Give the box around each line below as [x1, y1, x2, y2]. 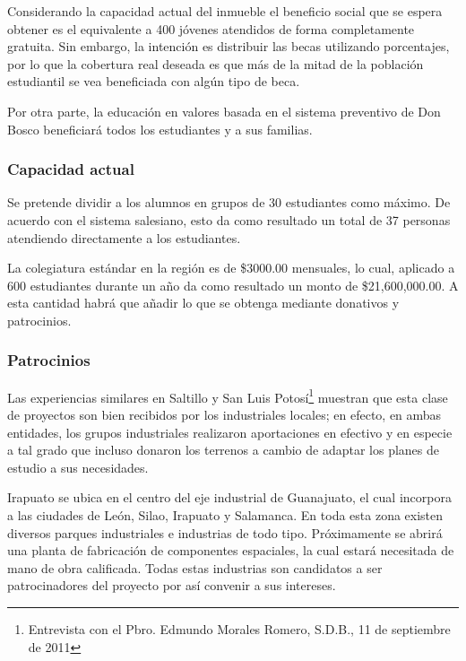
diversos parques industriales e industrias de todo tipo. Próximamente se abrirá [7, 523, 443, 542]
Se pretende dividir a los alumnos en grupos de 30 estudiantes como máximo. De [7, 193, 451, 212]
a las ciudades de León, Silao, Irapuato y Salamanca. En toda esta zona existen [7, 505, 444, 524]
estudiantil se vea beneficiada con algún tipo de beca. [7, 72, 300, 91]
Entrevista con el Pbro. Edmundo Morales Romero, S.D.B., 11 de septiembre [28, 619, 451, 638]
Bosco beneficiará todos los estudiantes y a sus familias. [7, 119, 313, 138]
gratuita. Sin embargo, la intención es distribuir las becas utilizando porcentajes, [7, 37, 450, 56]
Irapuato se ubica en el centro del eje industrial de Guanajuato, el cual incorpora [7, 488, 452, 507]
